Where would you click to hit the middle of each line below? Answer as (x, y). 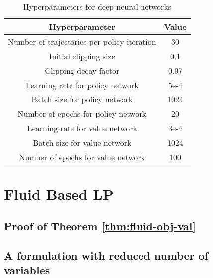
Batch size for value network (82, 142)
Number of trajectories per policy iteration (82, 42)
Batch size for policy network (82, 99)
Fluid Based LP (59, 194)
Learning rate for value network (82, 128)
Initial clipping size (82, 56)
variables (27, 269)
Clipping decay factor (82, 70)
